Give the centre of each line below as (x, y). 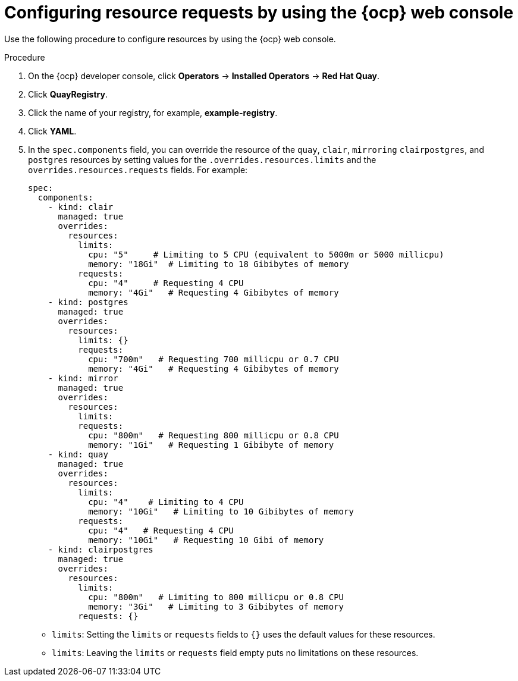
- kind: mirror (83, 378)
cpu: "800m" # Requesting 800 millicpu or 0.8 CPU (214, 435)
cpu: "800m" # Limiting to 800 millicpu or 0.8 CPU (216, 597)
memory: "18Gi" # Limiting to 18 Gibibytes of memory (219, 264)
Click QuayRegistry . (68, 94)
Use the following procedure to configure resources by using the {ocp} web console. (170, 39)
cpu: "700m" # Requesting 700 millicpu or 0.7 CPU (214, 359)
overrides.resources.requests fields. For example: (138, 170)
